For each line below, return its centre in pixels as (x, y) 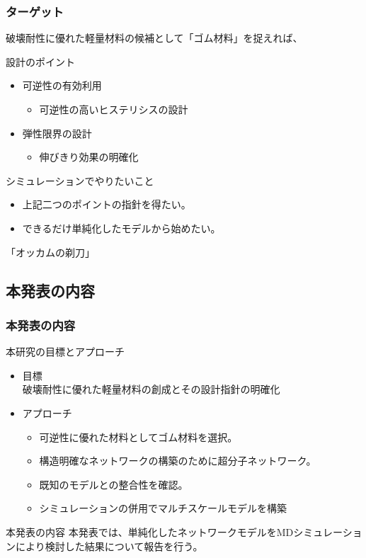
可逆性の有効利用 (62, 85)
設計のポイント (40, 61)
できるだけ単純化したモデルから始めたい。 (121, 228)
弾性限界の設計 (57, 133)
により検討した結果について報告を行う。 (109, 546)
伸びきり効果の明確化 (89, 157)
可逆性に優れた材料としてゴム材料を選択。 (138, 437)
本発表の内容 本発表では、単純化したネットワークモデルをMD (150, 531)
